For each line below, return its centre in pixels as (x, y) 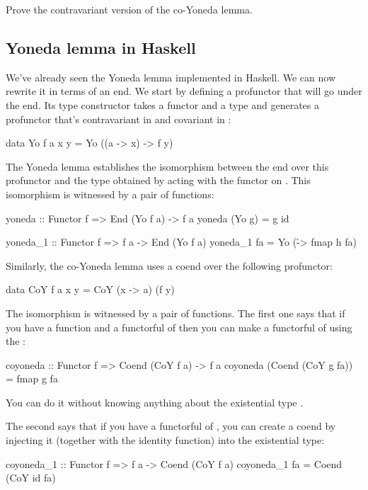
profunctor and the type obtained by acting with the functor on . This (158, 180)
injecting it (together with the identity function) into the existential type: (165, 440)
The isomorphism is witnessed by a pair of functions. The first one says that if (176, 313)
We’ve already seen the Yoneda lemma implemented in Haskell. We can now (171, 77)
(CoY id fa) (31, 478)
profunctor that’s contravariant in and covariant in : (119, 119)
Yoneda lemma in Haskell (101, 47)
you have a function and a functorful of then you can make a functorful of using (179, 327)
